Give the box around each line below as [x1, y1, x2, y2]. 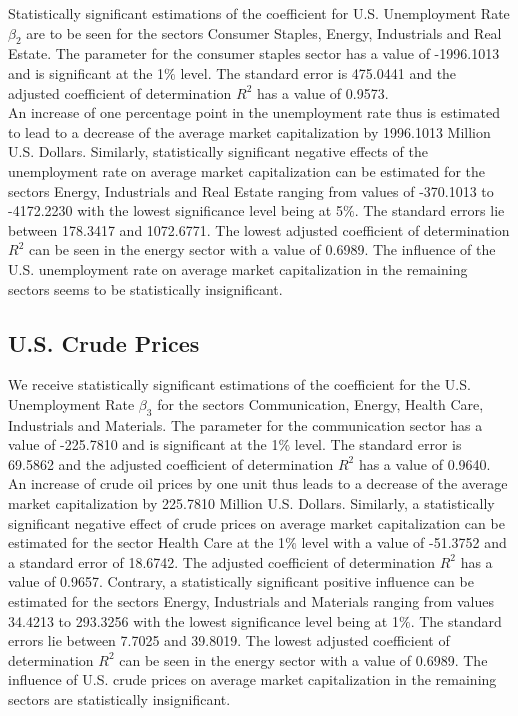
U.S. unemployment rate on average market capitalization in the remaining [8, 258, 468, 279]
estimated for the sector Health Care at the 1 [8, 532, 286, 553]
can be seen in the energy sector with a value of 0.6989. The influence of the [28, 239, 496, 260]
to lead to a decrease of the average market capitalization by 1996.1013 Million [8, 121, 491, 142]
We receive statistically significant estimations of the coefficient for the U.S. [8, 374, 471, 395]
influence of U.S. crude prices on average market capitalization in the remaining [8, 669, 497, 690]
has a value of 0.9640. [358, 453, 491, 474]
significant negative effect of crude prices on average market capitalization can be [8, 512, 505, 533]
